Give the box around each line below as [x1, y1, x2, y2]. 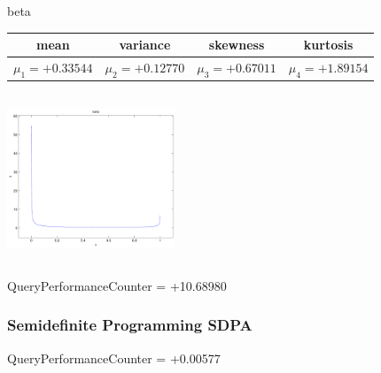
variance [119, 35, 171, 54]
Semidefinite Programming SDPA [7, 314, 253, 336]
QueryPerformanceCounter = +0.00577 [7, 348, 221, 367]
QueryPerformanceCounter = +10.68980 [7, 276, 227, 294]
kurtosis [303, 35, 354, 54]
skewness [208, 35, 265, 54]
